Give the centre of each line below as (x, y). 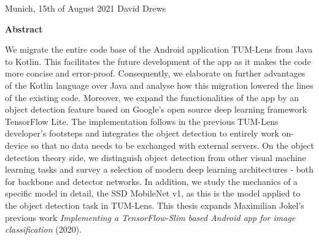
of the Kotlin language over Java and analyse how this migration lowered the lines (159, 85)
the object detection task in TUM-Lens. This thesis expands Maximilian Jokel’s (155, 205)
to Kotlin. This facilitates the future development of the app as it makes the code (158, 61)
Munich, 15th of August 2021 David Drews (86, 8)
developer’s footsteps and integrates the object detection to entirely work (142, 133)
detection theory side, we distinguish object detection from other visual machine (156, 157)
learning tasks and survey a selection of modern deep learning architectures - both (159, 169)
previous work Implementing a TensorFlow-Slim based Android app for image (150, 217)
